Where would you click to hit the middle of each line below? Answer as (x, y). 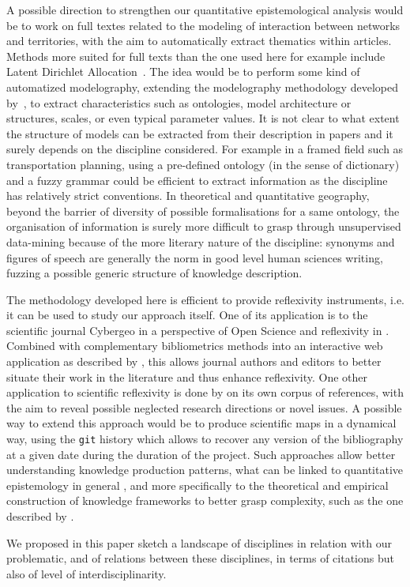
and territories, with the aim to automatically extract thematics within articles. (199, 41)
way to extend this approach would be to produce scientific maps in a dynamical (201, 423)
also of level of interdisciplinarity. (87, 573)
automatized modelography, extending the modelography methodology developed (202, 87)
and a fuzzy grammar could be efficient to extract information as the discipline (197, 180)
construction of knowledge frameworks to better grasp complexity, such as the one (205, 500)
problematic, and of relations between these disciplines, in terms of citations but (200, 558)
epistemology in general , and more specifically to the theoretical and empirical (197, 485)
